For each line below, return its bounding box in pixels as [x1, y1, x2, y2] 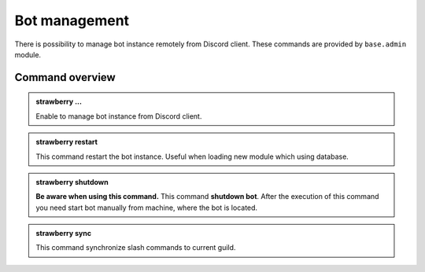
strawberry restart [35, 138, 98, 147]
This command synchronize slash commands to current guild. [35, 243, 236, 252]
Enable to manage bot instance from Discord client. [35, 111, 202, 121]
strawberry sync [35, 229, 92, 238]
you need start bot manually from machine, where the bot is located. [35, 203, 258, 212]
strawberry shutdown [35, 177, 109, 186]
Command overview [14, 71, 116, 84]
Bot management [14, 12, 130, 29]
